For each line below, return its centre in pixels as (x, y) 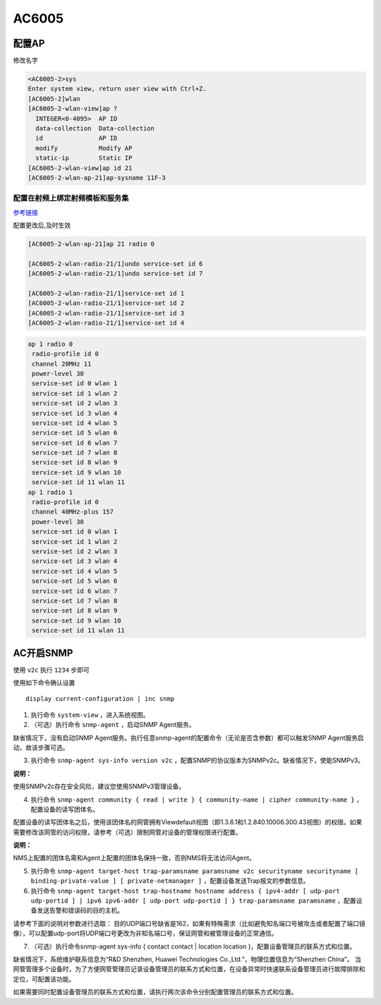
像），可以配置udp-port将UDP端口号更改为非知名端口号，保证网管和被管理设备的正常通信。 (145, 933)
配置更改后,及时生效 (42, 225)
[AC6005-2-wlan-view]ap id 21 (80, 168)
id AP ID (77, 138)
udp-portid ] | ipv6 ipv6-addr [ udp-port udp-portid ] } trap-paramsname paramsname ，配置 (193, 901)
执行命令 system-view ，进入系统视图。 (90, 715)
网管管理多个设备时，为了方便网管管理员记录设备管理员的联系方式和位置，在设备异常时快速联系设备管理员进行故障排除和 (189, 969)
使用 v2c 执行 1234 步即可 (51, 670)
